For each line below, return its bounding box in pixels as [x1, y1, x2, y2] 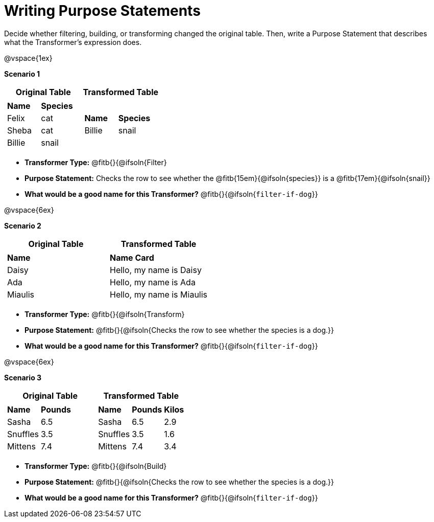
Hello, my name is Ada [110, 277, 196, 287]
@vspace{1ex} [4, 53, 53, 62]
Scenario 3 [4, 373, 42, 382]
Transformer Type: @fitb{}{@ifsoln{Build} [25, 461, 167, 470]
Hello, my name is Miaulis [110, 289, 208, 300]
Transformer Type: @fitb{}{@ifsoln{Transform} [25, 309, 185, 319]
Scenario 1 [4, 69, 40, 78]
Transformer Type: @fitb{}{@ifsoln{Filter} [25, 157, 167, 167]
